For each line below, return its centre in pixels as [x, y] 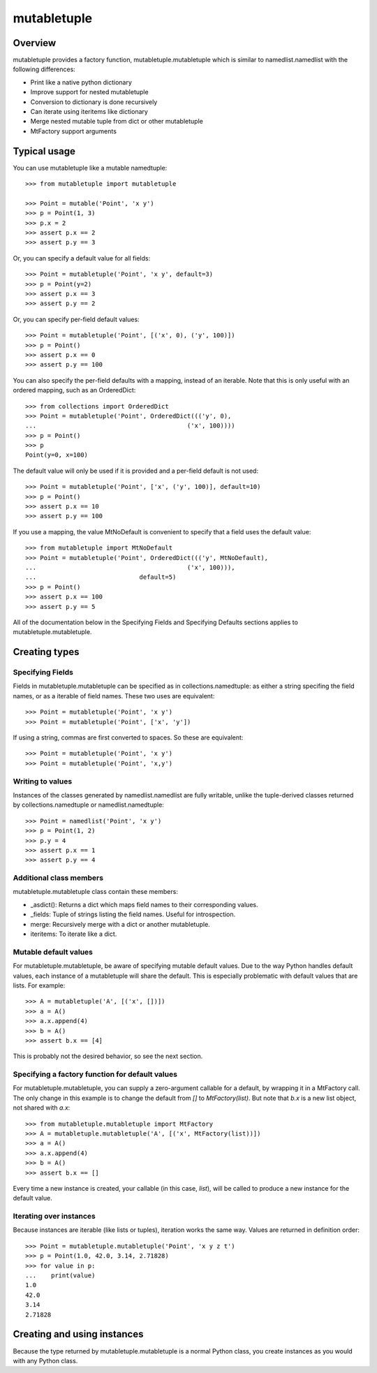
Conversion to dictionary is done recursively [94, 102]
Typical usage [44, 151]
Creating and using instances [78, 1334]
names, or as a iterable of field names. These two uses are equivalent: [114, 696]
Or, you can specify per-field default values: [76, 319]
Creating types [46, 652]
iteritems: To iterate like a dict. [74, 934]
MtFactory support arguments [73, 131]
